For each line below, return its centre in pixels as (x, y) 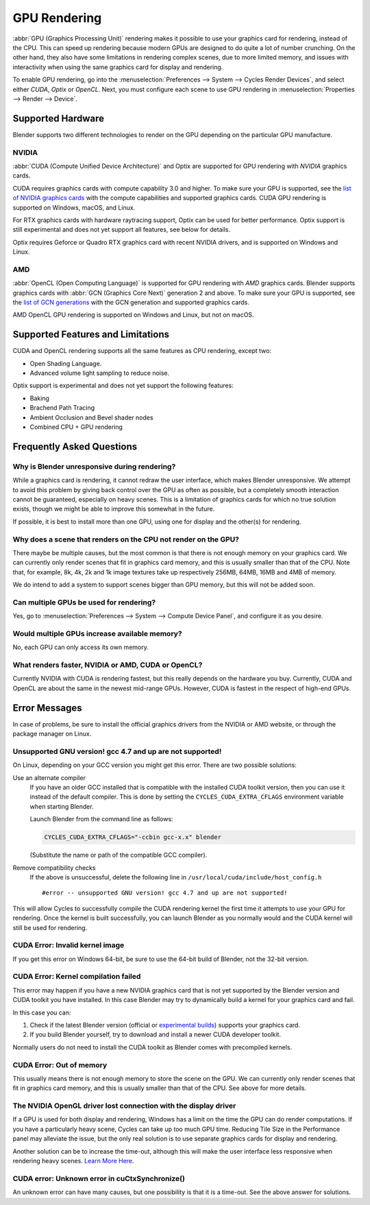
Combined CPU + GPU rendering (76, 427)
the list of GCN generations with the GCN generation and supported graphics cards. (131, 302)
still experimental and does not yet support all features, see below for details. (122, 230)
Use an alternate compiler (49, 777)
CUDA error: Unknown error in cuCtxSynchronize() (99, 1178)
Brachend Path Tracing (62, 408)
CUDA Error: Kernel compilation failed (77, 977)
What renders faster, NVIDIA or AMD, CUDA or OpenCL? (108, 665)
